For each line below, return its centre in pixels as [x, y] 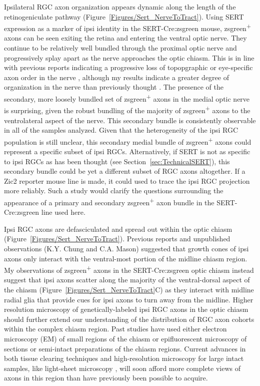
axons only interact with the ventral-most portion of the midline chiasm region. [126, 258]
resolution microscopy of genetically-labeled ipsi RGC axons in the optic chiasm [126, 309]
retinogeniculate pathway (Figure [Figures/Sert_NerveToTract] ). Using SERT [124, 16]
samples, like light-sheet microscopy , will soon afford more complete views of [122, 368]
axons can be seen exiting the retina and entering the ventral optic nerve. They [125, 38]
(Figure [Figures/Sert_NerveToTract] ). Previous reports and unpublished [117, 239]
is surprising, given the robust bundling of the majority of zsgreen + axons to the [127, 109]
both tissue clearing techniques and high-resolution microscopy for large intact [124, 358]
